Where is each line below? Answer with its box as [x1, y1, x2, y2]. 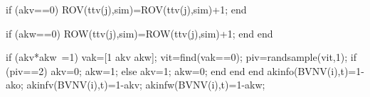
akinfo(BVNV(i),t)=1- [267, 63, 364, 78]
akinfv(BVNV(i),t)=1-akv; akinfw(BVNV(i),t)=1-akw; [26, 77, 265, 92]
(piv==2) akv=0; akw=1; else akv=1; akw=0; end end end [6, 63, 264, 78]
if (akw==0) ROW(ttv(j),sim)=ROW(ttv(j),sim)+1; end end [6, 25, 273, 40]
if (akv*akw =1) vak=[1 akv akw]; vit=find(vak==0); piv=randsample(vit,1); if [6, 50, 356, 64]
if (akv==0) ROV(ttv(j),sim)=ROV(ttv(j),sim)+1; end [6, 2, 247, 16]
